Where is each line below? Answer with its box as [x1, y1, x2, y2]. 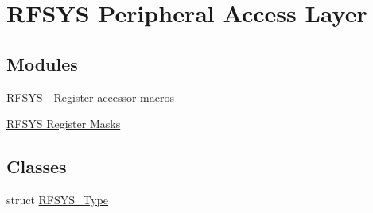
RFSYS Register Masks [6, 115, 121, 132]
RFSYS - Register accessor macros [6, 88, 174, 105]
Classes [6, 154, 67, 179]
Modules [6, 51, 78, 76]
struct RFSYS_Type [6, 191, 109, 207]
